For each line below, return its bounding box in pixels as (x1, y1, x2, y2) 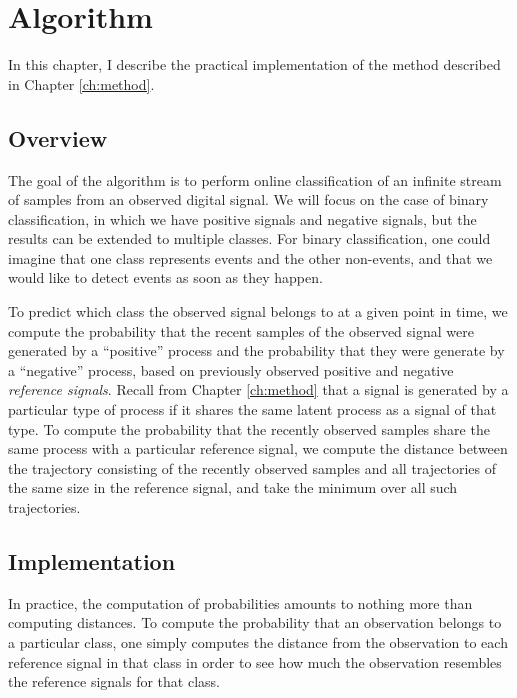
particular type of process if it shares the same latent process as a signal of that (8, 399, 497, 420)
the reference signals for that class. (8, 671, 220, 692)
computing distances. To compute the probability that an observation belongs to (8, 612, 502, 633)
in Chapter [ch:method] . (8, 73, 155, 94)
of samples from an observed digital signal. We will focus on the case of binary (8, 189, 489, 210)
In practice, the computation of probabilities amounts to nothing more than (8, 592, 473, 613)
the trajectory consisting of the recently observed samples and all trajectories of (8, 457, 496, 478)
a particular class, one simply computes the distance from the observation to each (8, 632, 508, 652)
